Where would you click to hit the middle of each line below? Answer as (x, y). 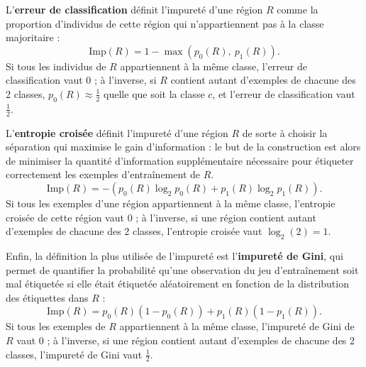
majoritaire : (33, 37)
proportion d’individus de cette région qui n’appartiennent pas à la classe (165, 23)
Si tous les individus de (56, 66)
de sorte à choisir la (285, 132)
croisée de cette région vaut (65, 217)
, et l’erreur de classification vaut (284, 93)
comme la (298, 9)
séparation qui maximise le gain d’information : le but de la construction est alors (183, 147)
